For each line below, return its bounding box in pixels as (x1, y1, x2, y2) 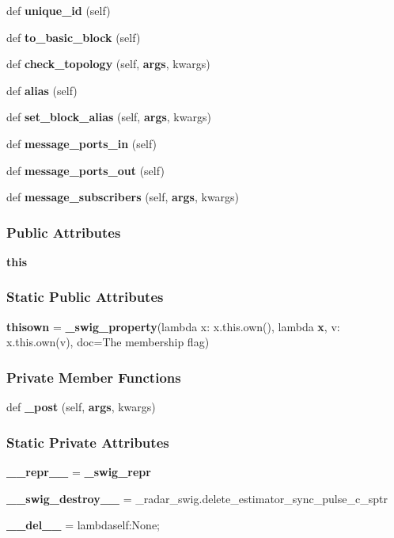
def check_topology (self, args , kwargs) (6, 55, 210, 72)
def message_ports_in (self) (6, 135, 157, 151)
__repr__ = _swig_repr (6, 464, 151, 479)
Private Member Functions (6, 367, 181, 387)
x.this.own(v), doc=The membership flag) (6, 334, 210, 350)
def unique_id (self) (6, 2, 111, 18)
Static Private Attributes (6, 432, 169, 452)
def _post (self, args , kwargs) (6, 399, 156, 415)
